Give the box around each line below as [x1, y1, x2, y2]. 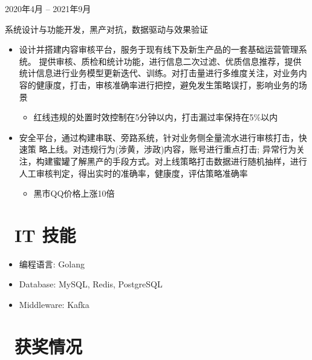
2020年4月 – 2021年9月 [5, 2, 91, 15]
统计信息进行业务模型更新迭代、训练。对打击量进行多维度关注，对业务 [19, 67, 299, 79]
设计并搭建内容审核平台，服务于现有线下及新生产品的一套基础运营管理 [19, 43, 299, 56]
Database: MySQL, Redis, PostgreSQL [19, 278, 163, 290]
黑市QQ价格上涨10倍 [33, 187, 115, 200]
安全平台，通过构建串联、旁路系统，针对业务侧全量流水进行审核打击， [19, 131, 299, 143]
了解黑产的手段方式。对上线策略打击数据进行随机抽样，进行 [70, 154, 307, 167]
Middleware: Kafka [19, 298, 89, 311]
